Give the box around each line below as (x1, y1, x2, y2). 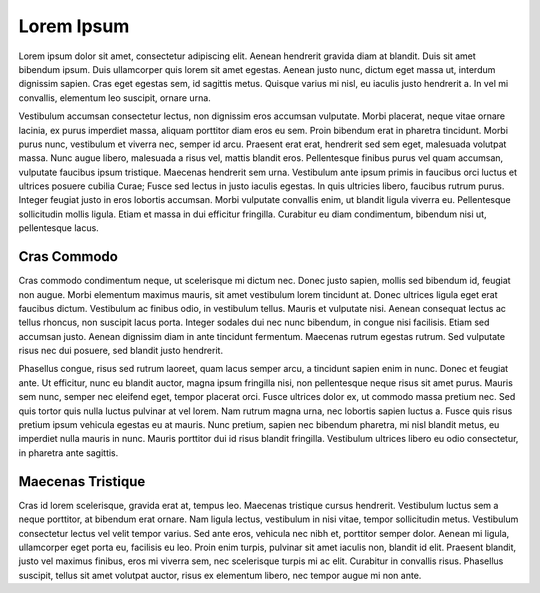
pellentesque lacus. (18, 222, 99, 234)
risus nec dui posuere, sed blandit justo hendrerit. (18, 345, 224, 357)
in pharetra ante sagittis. (18, 446, 119, 459)
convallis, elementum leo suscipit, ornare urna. (18, 91, 212, 104)
